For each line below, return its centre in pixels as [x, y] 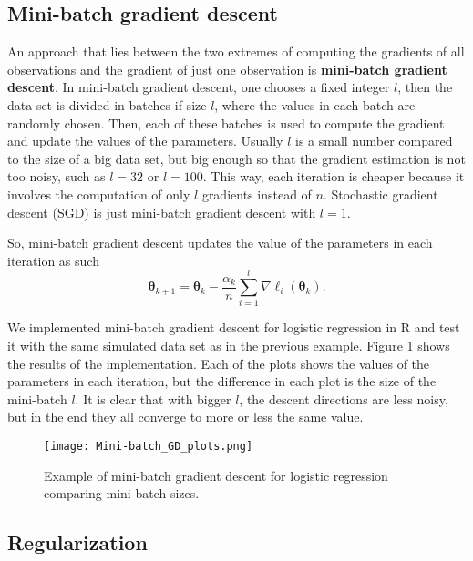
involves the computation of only [99, 194]
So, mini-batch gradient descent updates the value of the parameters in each [220, 243]
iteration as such [53, 260]
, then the [425, 87]
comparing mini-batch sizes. [122, 493]
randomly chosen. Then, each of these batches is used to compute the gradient [226, 122]
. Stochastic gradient [380, 194]
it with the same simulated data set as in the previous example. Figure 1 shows [229, 346]
